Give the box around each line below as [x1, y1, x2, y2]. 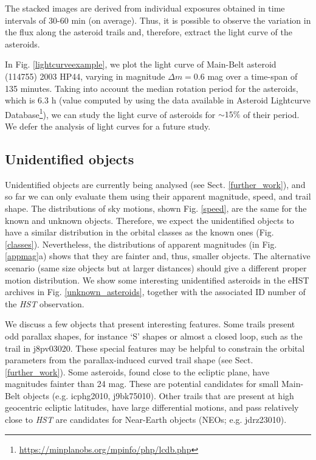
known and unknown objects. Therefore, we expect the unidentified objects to [5, 214, 294, 226]
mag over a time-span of [207, 69, 298, 82]
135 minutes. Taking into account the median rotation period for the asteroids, [5, 82, 298, 94]
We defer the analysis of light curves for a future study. [5, 120, 211, 132]
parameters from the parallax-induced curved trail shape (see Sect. [5, 354, 253, 366]
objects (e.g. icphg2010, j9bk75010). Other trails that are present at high [23, 389, 294, 402]
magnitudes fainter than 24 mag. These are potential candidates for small [5, 377, 279, 390]
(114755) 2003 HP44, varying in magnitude [5, 69, 165, 82]
